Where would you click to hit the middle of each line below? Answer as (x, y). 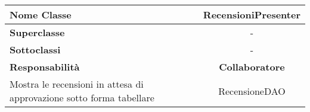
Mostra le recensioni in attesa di (77, 84)
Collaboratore (252, 67)
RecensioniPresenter (252, 15)
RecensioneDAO (252, 91)
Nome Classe (41, 15)
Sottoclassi (35, 49)
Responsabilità (45, 67)
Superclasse (37, 32)
